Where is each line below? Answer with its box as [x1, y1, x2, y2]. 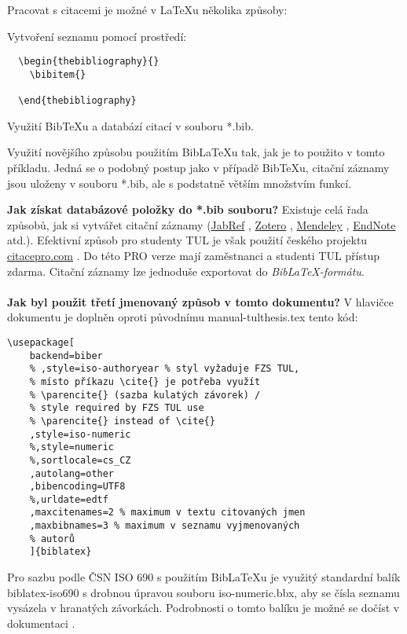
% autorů [29, 533, 75, 544]
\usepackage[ [7, 336, 75, 348]
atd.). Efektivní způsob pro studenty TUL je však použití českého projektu [7, 232, 368, 248]
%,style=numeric [29, 442, 115, 453]
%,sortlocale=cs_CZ [29, 454, 131, 466]
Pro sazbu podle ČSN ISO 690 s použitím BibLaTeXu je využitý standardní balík [7, 569, 401, 585]
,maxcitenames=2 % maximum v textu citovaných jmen [29, 507, 306, 519]
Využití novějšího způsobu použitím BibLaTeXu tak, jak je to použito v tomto [7, 144, 385, 160]
